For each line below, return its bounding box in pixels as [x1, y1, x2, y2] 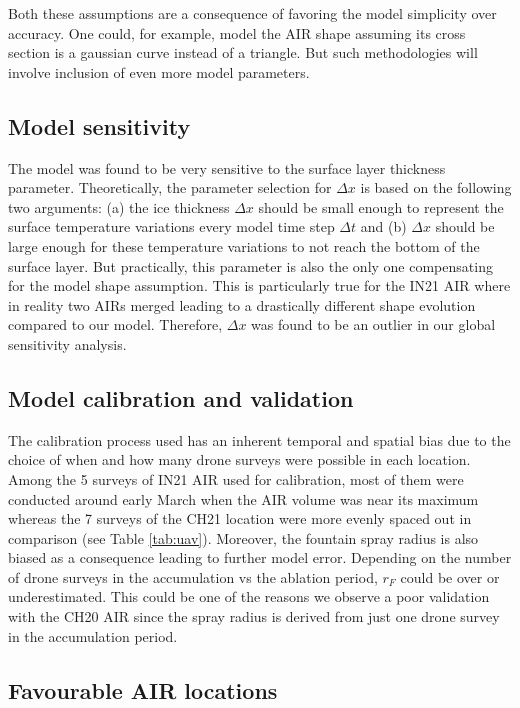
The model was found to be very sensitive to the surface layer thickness [8, 157, 446, 178]
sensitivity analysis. [8, 333, 127, 354]
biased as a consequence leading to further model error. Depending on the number [8, 547, 512, 568]
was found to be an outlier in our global [251, 314, 496, 335]
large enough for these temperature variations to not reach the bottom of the [8, 235, 480, 256]
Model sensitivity [8, 110, 191, 141]
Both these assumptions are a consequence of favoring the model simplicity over [8, 3, 497, 23]
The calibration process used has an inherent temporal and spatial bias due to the [8, 429, 511, 450]
